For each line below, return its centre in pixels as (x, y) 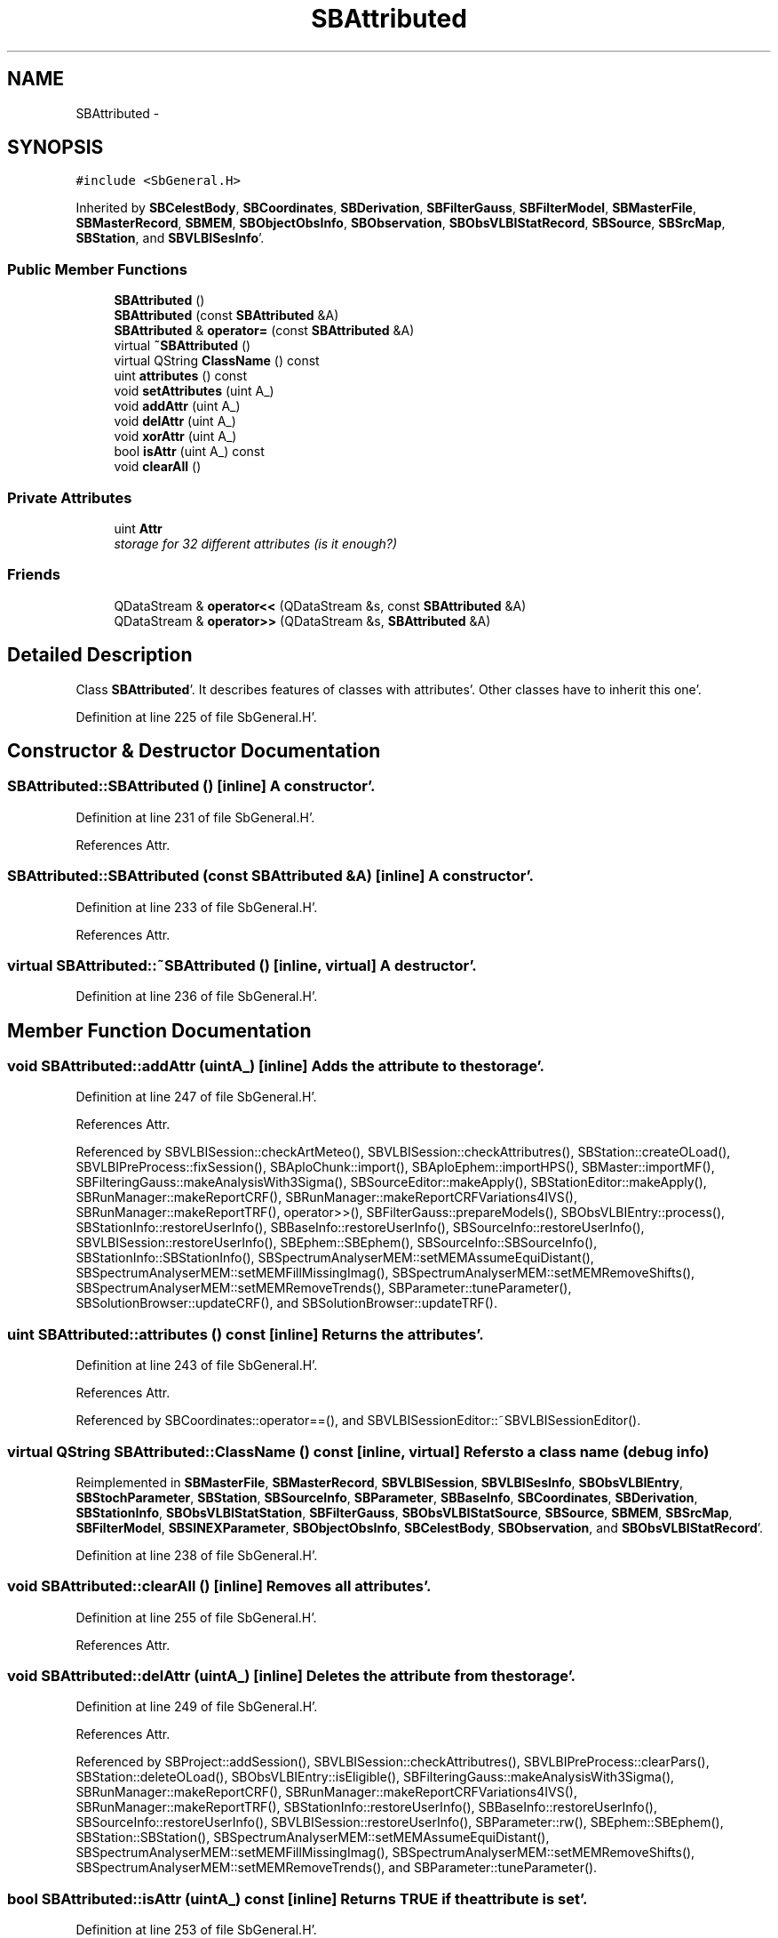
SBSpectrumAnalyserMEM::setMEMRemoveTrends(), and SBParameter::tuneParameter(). (337, 1868)
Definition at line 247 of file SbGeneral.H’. (196, 1097)
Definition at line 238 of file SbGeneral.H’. (197, 1555)
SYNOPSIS (56, 148)
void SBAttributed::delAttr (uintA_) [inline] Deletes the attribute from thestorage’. (292, 1676)
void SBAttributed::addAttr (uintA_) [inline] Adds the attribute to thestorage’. (276, 1066)
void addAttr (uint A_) (177, 406)
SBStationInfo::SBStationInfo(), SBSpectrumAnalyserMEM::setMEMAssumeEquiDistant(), (335, 1258)
